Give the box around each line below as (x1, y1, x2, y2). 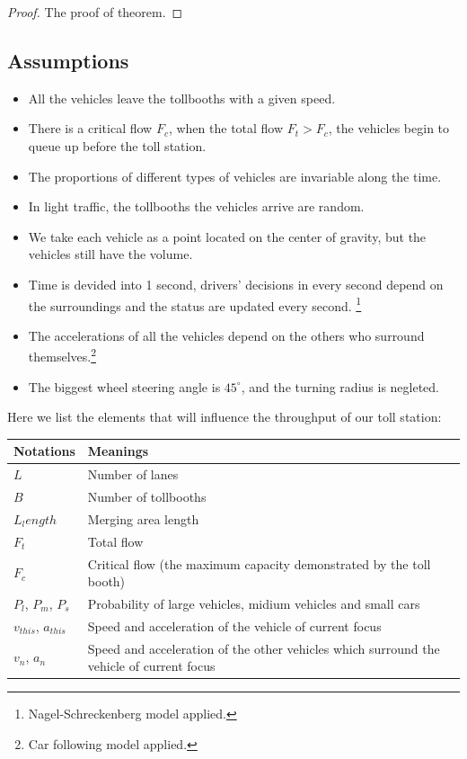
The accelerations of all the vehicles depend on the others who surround (28, 326, 425, 344)
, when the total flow (168, 119, 284, 138)
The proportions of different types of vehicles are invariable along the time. (28, 166, 442, 185)
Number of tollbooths (87, 487, 207, 506)
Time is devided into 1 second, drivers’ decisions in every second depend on (28, 274, 444, 293)
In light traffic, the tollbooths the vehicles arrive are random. (28, 197, 365, 216)
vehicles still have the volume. (28, 245, 193, 263)
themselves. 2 (28, 344, 96, 366)
